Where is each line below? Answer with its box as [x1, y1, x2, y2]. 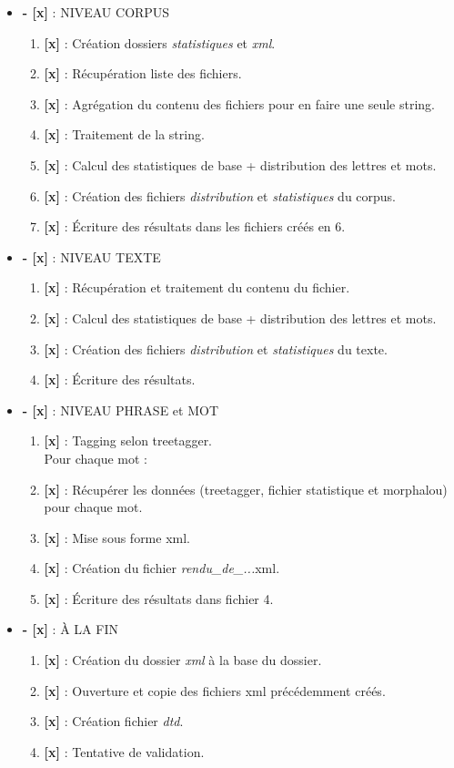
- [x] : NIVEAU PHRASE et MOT [22, 400, 219, 419]
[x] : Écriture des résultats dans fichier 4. [44, 589, 274, 608]
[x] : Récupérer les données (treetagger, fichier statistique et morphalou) [44, 479, 448, 498]
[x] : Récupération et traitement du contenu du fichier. [44, 278, 350, 297]
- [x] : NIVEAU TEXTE [22, 247, 161, 266]
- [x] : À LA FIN [22, 620, 118, 639]
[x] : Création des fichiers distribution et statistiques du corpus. [44, 186, 397, 205]
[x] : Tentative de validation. [44, 742, 205, 761]
